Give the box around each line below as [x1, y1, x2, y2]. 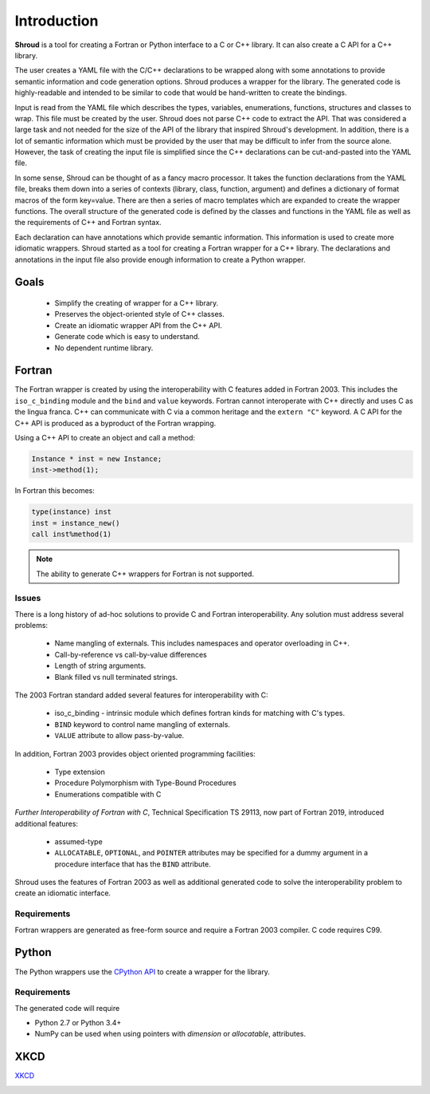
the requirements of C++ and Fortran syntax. [14, 218, 162, 227]
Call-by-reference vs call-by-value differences [54, 650, 207, 659]
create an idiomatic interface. [14, 888, 111, 898]
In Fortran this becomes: [14, 486, 96, 496]
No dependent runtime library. [54, 343, 154, 353]
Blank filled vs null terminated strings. [54, 672, 178, 681]
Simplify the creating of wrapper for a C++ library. [54, 298, 219, 307]
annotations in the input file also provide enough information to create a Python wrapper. [14, 255, 306, 264]
